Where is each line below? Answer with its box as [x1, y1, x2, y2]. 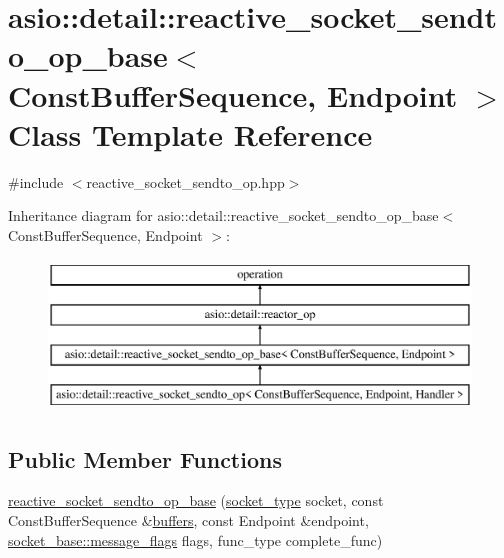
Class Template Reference [8, 113, 373, 154]
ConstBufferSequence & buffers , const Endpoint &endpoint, [8, 510, 369, 531]
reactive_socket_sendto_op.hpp [86, 171, 285, 192]
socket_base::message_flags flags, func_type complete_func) [8, 529, 383, 550]
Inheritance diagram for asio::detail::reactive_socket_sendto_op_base [8, 205, 439, 226]
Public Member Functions [8, 443, 282, 474]
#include [8, 171, 64, 192]
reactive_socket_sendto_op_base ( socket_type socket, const [8, 490, 384, 511]
